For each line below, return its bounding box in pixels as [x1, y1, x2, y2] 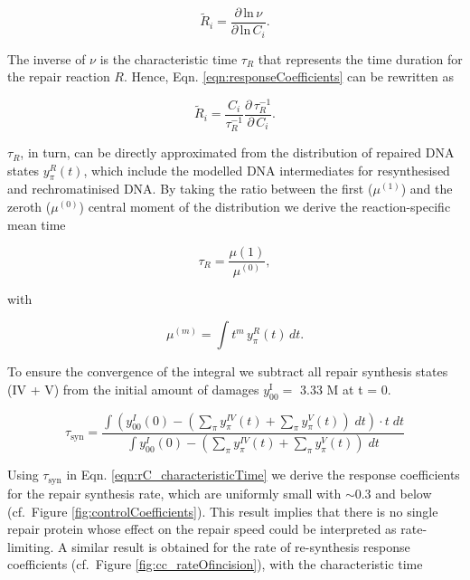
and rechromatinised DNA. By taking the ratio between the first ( [7, 179, 373, 198]
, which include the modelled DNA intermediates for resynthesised [83, 160, 450, 179]
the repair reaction [7, 67, 110, 86]
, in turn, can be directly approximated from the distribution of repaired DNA [20, 143, 455, 162]
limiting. [7, 537, 54, 556]
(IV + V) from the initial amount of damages [7, 379, 259, 398]
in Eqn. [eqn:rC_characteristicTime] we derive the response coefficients [66, 465, 460, 484]
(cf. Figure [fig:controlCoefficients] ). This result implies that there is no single [7, 501, 438, 520]
